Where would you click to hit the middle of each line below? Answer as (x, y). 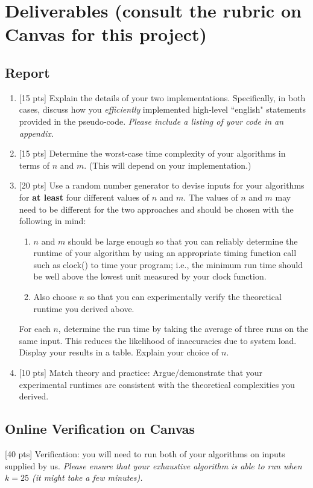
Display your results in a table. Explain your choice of (119, 352)
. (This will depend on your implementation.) (168, 165)
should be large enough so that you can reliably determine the (183, 241)
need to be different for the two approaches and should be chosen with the (156, 209)
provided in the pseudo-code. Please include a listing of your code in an (151, 121)
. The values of (211, 197)
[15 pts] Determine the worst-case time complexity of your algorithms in (152, 153)
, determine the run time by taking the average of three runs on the (183, 329)
